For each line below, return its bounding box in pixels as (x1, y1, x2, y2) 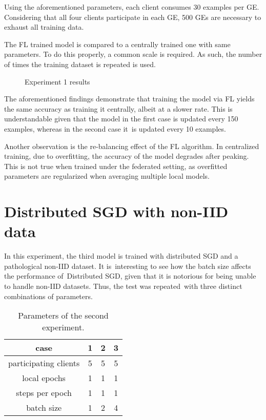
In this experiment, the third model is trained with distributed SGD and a (4, 250, 238, 261)
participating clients (8, 357, 80, 369)
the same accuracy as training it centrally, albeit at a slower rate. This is (4, 103, 233, 114)
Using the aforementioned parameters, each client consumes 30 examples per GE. (4, 2, 259, 12)
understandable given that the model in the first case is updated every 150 (4, 113, 238, 124)
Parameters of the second (18, 309, 109, 322)
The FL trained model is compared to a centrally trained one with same (4, 38, 231, 49)
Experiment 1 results (25, 76, 90, 87)
